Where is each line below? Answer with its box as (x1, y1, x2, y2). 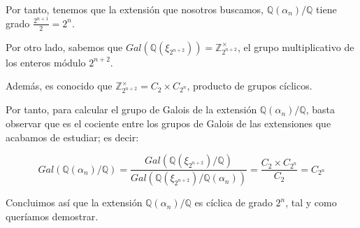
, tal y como (285, 195, 337, 210)
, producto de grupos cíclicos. (187, 78, 312, 93)
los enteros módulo (6, 55, 86, 69)
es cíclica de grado (194, 195, 273, 210)
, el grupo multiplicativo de (237, 39, 354, 54)
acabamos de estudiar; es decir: (6, 129, 139, 144)
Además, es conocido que (6, 78, 113, 93)
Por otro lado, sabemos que (6, 39, 123, 54)
